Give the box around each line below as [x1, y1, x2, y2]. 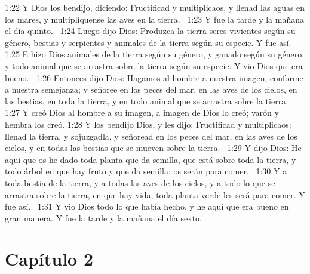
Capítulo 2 [5, 247, 94, 271]
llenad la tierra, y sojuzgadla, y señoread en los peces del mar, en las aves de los [5, 130, 297, 142]
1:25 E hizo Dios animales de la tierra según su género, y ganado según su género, [5, 48, 305, 60]
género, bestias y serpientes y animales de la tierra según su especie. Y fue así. [5, 36, 291, 48]
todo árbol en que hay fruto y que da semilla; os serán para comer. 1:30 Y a [5, 165, 287, 177]
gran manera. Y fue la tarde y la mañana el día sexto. [5, 211, 202, 224]
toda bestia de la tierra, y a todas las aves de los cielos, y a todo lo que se [5, 176, 275, 189]
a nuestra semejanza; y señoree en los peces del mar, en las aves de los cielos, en [5, 83, 297, 96]
